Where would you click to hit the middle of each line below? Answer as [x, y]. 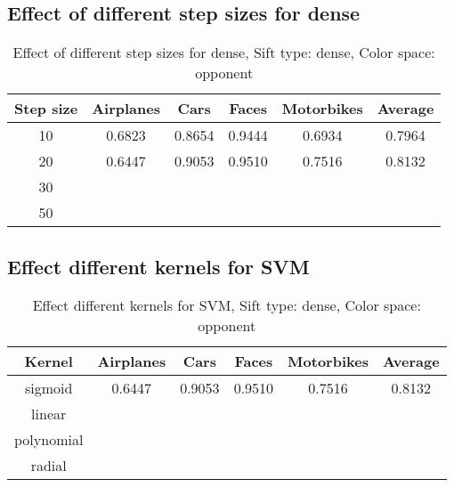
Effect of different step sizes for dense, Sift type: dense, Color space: [224, 53]
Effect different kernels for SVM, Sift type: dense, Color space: [227, 305]
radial [49, 466]
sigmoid [49, 388]
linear [49, 414]
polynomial [49, 440]
